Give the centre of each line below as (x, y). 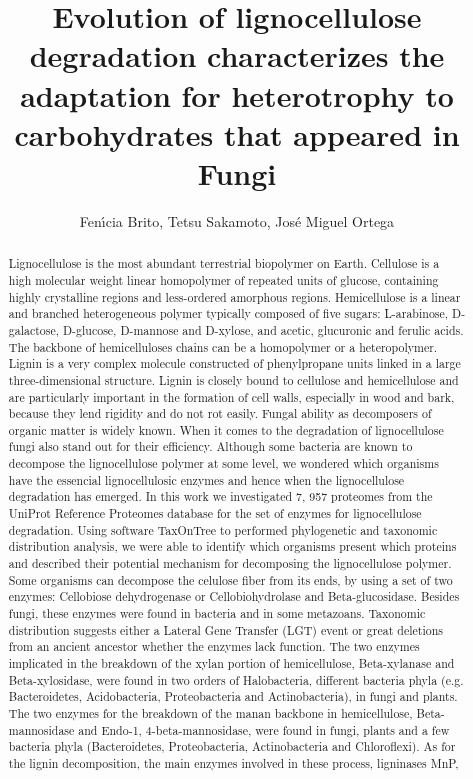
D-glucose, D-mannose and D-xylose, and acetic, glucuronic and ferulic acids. (263, 329)
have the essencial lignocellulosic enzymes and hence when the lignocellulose (206, 479)
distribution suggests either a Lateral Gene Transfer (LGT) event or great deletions (225, 629)
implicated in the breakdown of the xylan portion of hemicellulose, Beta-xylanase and (231, 663)
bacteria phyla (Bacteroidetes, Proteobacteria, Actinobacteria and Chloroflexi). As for (232, 746)
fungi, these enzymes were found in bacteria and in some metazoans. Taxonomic (217, 613)
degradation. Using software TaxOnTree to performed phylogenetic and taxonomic (223, 529)
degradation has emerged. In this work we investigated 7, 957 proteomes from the (220, 496)
